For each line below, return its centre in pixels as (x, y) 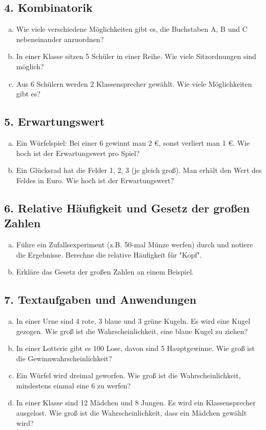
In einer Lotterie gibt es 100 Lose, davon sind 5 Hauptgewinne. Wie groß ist (135, 348)
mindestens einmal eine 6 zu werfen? (73, 385)
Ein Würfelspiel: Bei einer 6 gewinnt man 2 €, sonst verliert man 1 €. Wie (133, 142)
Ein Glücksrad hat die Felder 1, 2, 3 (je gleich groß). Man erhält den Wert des (139, 170)
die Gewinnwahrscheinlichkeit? (64, 358)
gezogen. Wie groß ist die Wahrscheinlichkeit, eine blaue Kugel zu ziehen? (132, 331)
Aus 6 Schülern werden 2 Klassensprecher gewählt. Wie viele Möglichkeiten (134, 83)
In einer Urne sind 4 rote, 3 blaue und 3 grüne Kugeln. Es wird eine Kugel (133, 320)
